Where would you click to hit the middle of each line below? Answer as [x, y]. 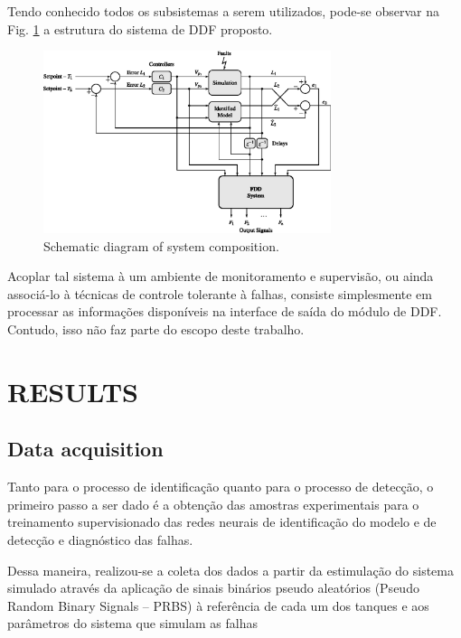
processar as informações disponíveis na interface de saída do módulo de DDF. [225, 311]
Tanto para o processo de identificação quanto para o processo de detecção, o [221, 487]
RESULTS [73, 391]
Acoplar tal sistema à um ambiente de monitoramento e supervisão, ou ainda [221, 276]
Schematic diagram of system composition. [161, 245]
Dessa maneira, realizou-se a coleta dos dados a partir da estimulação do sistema [231, 570]
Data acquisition [85, 449]
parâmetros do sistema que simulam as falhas [133, 623]
